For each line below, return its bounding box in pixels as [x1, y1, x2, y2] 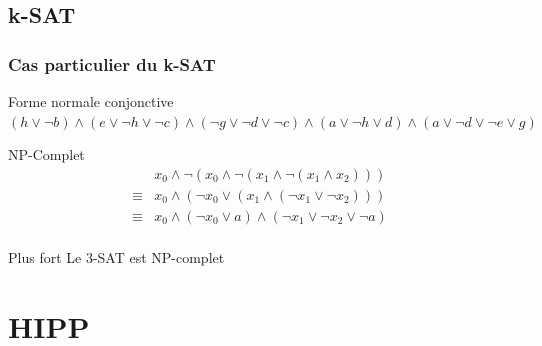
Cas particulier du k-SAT [8, 51, 216, 76]
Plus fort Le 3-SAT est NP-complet [8, 246, 225, 267]
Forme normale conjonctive [8, 91, 174, 111]
